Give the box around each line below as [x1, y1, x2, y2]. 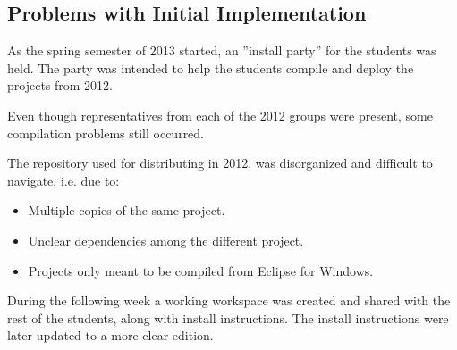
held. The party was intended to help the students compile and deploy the [7, 58, 414, 77]
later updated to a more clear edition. [7, 326, 214, 345]
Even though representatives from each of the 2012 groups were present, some [7, 105, 433, 124]
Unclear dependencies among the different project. [28, 230, 304, 249]
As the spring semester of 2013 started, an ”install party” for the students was [7, 41, 436, 60]
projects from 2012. [7, 76, 113, 95]
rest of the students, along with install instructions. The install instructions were [7, 308, 449, 327]
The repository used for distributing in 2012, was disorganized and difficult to [7, 154, 433, 172]
